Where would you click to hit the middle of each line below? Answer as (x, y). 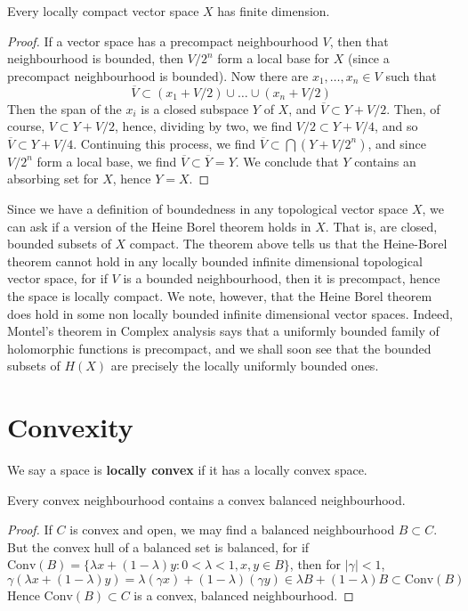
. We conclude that (287, 161)
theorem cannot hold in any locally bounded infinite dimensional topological (215, 261)
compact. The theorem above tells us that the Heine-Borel (288, 244)
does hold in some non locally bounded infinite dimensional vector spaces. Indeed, (230, 313)
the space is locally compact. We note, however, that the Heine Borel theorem (220, 295)
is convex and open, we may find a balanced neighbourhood (232, 530)
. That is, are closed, (381, 226)
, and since (397, 143)
